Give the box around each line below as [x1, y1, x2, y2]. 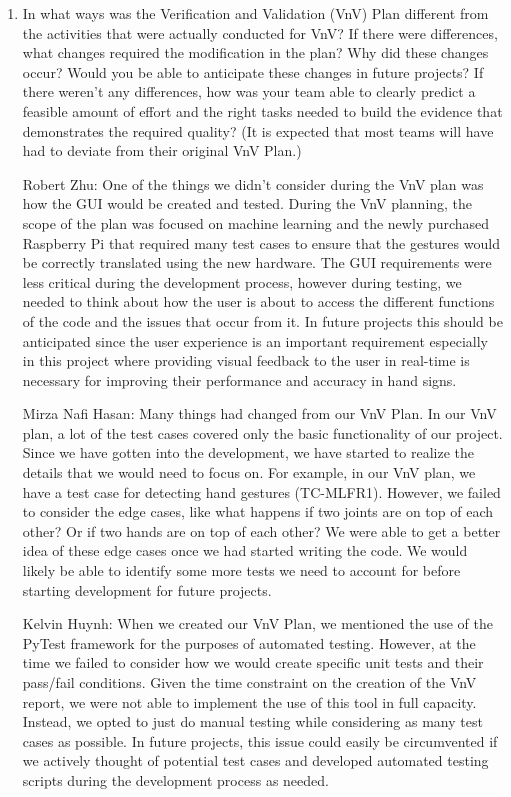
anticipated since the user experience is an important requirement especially [22, 330, 489, 351]
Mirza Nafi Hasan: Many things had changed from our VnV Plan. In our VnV [22, 403, 497, 424]
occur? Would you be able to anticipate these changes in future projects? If [22, 61, 484, 82]
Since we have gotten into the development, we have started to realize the [22, 442, 474, 463]
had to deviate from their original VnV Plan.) [22, 140, 302, 161]
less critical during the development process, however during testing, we [22, 271, 462, 292]
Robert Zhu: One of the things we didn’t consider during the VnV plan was [22, 173, 484, 194]
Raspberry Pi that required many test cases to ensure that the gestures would [22, 232, 500, 253]
